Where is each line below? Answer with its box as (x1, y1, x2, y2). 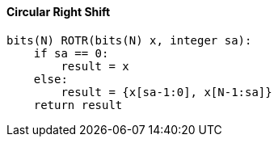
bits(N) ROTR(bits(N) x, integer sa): (6, 33, 252, 47)
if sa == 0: (33, 46, 109, 60)
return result (33, 98, 123, 111)
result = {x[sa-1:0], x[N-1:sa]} (61, 85, 272, 99)
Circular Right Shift (6, 5, 111, 19)
